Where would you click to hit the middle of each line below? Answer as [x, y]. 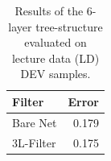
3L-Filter [34, 142]
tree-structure [69, 26]
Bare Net [35, 122]
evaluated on [55, 42]
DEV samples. [55, 74]
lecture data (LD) [55, 58]
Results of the [49, 10]
